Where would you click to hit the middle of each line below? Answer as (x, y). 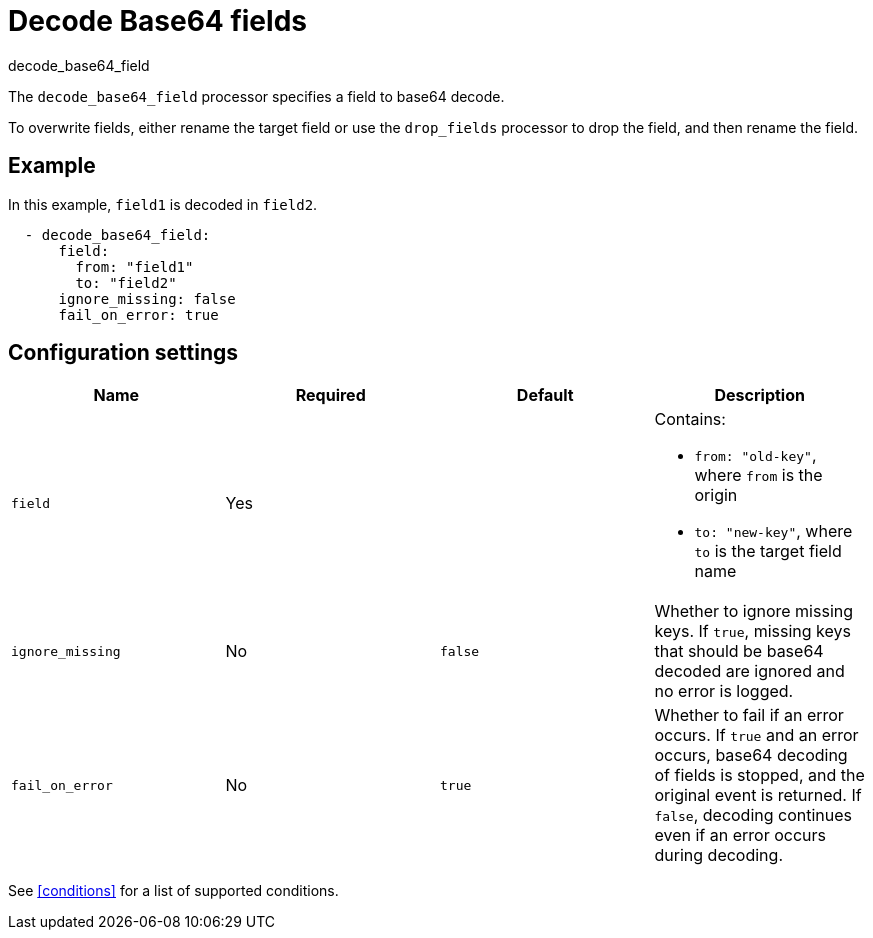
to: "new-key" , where (773, 531)
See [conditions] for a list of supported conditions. (173, 891)
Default (545, 395)
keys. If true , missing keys (752, 631)
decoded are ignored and (749, 671)
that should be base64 (739, 651)
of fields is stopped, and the (759, 775)
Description (759, 395)
